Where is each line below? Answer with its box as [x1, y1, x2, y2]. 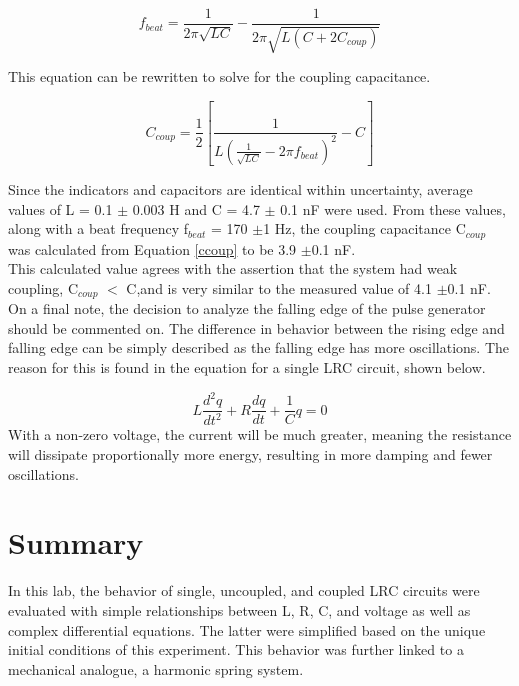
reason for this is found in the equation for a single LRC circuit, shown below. [8, 356, 486, 377]
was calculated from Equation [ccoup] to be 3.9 [8, 238, 297, 259]
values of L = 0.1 [8, 198, 113, 219]
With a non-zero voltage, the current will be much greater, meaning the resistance [8, 424, 512, 445]
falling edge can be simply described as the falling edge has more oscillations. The [8, 337, 510, 358]
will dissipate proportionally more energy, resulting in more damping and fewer [8, 444, 493, 465]
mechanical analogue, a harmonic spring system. [8, 658, 304, 679]
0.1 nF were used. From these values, [280, 198, 506, 219]
